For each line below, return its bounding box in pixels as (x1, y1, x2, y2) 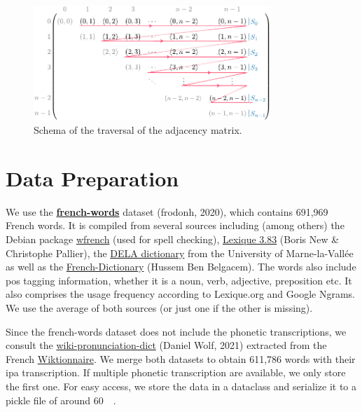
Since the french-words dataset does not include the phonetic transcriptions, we (6, 324, 347, 338)
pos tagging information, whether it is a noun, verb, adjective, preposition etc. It (6, 273, 352, 287)
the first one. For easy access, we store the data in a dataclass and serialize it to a (6, 378, 356, 393)
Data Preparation (6, 163, 179, 192)
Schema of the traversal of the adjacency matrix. (34, 123, 242, 137)
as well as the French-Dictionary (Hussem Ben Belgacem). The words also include (6, 259, 356, 274)
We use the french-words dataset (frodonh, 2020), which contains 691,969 (6, 204, 328, 219)
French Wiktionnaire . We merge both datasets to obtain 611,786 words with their (6, 351, 356, 366)
